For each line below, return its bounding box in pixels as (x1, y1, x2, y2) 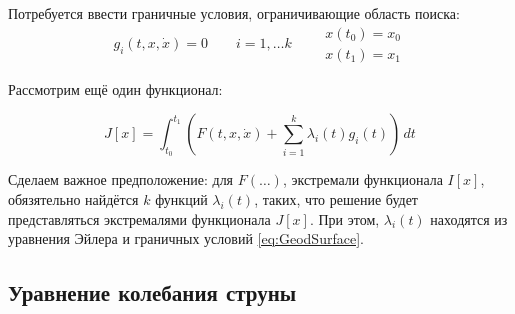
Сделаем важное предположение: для (8, 169, 234, 190)
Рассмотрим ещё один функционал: (8, 78, 223, 99)
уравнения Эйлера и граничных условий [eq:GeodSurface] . (8, 228, 364, 249)
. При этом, (309, 208, 380, 229)
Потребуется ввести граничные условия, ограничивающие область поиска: (8, 3, 460, 23)
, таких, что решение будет (254, 189, 418, 210)
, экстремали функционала (282, 169, 443, 190)
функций (155, 189, 208, 210)
